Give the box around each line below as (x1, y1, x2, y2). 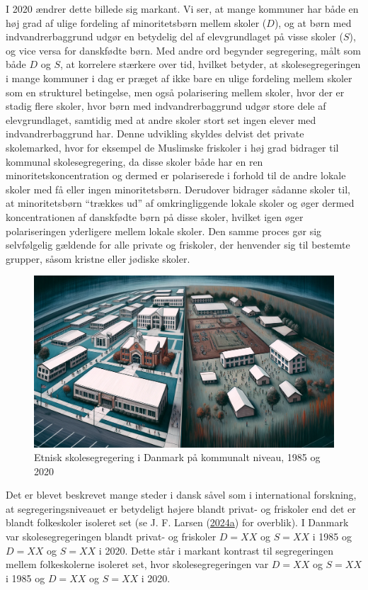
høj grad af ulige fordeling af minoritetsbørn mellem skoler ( (6, 15, 267, 30)
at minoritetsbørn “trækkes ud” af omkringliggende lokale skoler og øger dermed (6, 195, 355, 210)
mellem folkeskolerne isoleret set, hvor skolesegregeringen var (6, 557, 269, 572)
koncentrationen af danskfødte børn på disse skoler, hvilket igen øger (6, 209, 304, 224)
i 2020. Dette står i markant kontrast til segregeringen (98, 543, 334, 557)
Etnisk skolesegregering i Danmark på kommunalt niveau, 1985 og (34, 450, 321, 465)
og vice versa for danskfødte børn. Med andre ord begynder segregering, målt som (6, 42, 361, 57)
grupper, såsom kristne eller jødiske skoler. (6, 251, 190, 266)
